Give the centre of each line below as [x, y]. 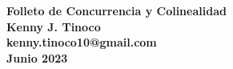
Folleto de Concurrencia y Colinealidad [116, 10]
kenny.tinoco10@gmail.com [82, 42]
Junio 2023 [37, 57]
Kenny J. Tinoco [54, 26]
